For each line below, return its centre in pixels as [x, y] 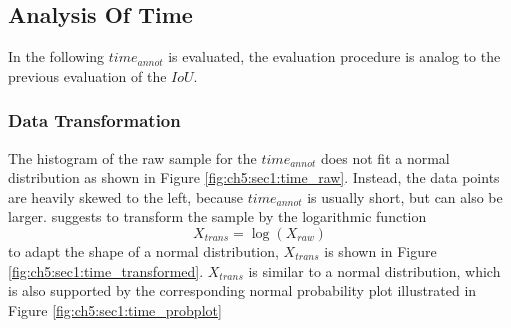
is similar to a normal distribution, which [374, 270]
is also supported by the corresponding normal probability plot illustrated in [242, 290]
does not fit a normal [385, 157]
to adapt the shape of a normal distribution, [143, 250]
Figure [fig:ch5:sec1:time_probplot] [115, 309]
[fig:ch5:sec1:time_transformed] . [106, 270]
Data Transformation [94, 120]
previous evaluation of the [87, 75]
